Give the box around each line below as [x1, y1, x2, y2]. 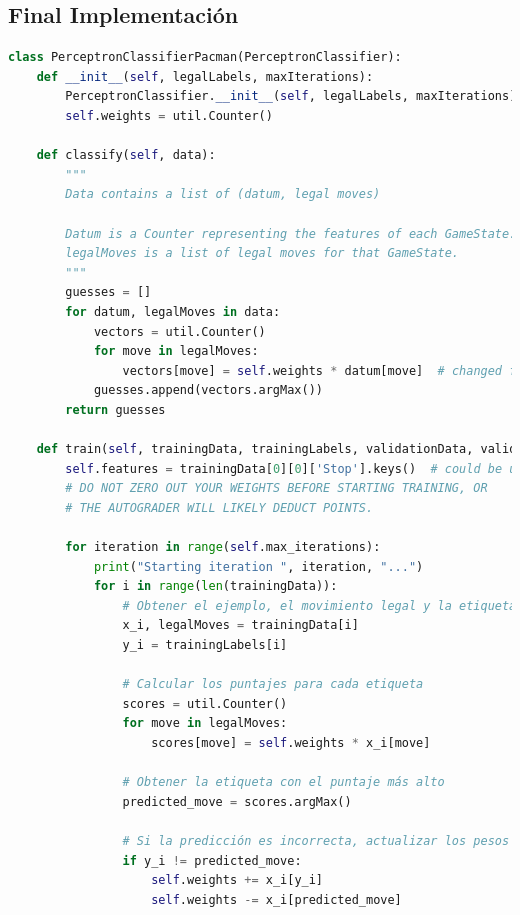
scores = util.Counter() [122, 696, 288, 711]
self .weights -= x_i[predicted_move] [151, 892, 402, 907]
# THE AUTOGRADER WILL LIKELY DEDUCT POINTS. [65, 500, 374, 515]
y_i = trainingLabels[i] [122, 638, 288, 653]
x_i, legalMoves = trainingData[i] [122, 618, 359, 633]
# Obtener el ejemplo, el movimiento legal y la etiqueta [122, 598, 517, 613]
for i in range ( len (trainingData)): [93, 579, 338, 594]
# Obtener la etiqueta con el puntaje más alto [122, 775, 445, 790]
